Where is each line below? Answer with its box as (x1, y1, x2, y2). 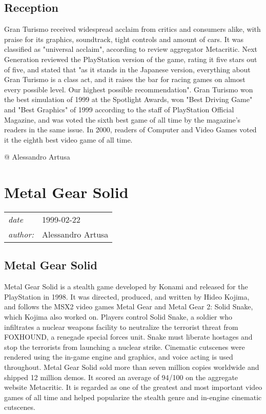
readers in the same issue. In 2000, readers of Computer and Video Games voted (4, 124, 257, 135)
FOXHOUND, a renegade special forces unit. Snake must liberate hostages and (4, 331, 253, 342)
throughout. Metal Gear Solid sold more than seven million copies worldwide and (4, 362, 259, 372)
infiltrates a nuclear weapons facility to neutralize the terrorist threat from (4, 321, 238, 332)
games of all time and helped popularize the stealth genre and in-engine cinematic (4, 391, 262, 402)
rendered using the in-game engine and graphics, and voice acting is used (4, 351, 233, 362)
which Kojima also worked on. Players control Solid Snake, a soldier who (4, 311, 233, 322)
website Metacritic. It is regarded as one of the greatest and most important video (4, 382, 262, 392)
